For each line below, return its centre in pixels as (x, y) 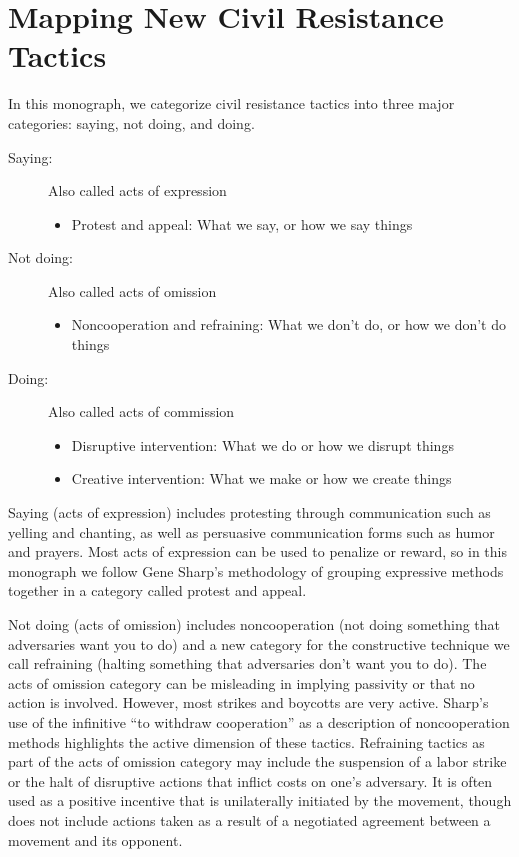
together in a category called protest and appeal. (157, 590)
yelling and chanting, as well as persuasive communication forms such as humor (251, 531)
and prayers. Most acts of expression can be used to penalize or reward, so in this (257, 551)
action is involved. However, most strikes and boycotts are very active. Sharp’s (248, 702)
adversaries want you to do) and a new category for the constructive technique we (259, 643)
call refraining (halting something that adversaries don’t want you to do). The (247, 663)
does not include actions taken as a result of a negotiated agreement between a (249, 819)
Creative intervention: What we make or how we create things (261, 478)
